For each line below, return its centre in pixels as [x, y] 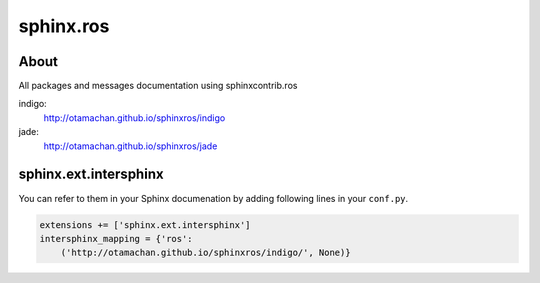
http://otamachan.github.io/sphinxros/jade [130, 146]
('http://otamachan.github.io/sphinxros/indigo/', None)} [205, 253]
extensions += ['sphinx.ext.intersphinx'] [145, 224]
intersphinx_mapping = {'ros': [116, 238]
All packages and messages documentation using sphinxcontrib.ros [158, 86]
